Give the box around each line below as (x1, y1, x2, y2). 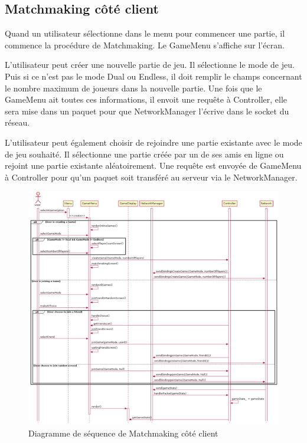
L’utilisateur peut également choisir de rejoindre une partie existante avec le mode (5, 136, 302, 148)
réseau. (5, 116, 30, 129)
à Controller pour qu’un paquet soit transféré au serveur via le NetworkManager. (5, 170, 298, 183)
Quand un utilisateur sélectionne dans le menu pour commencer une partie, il (5, 27, 285, 40)
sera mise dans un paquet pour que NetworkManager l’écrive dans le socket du (5, 104, 289, 117)
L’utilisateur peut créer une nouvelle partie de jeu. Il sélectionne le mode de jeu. (5, 58, 295, 71)
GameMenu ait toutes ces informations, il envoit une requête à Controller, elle (5, 93, 288, 106)
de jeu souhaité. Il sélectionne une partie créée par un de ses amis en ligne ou (5, 147, 284, 160)
